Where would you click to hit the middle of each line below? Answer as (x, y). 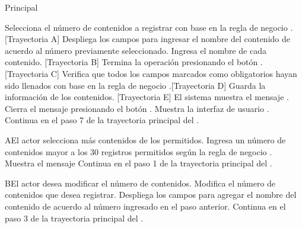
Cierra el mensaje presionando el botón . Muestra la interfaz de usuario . (137, 108)
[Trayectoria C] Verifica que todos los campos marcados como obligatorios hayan (151, 73)
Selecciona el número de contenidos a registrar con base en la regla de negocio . (149, 27)
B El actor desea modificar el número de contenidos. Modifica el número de (140, 183)
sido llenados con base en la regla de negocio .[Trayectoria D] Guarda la (135, 85)
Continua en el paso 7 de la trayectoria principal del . (102, 120)
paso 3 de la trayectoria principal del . (74, 218)
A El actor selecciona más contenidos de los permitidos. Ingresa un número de (145, 139)
